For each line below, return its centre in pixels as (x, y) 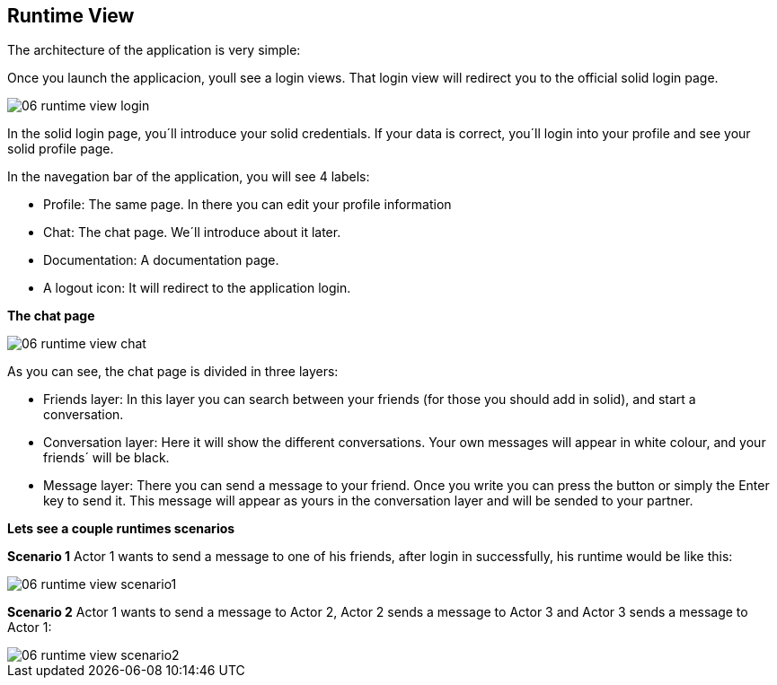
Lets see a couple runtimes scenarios (121, 529)
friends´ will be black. (106, 458)
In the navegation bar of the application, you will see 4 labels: (189, 177)
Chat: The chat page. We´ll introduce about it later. (192, 233)
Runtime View (71, 16)
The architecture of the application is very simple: (154, 50)
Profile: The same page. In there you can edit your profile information (247, 205)
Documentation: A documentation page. (161, 260)
